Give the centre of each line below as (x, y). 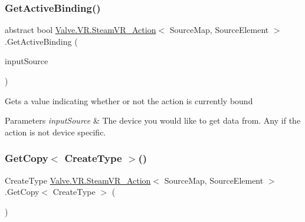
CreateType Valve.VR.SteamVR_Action (78, 180)
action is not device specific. (55, 132)
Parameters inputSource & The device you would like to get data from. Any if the (153, 120)
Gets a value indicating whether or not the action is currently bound (129, 100)
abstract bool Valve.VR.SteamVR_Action (81, 30)
